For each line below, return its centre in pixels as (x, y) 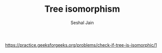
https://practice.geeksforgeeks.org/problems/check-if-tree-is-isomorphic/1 (81, 45)
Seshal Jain (82, 23)
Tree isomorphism (82, 9)
